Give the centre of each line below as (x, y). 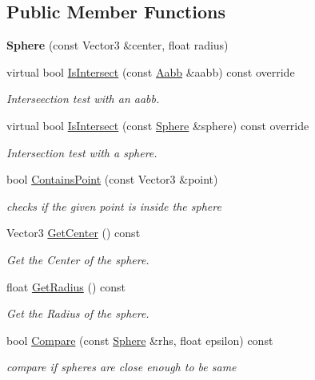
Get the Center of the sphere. (78, 259)
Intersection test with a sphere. (82, 152)
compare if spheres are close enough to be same (122, 367)
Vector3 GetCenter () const (74, 233)
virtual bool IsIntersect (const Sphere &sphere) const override (158, 125)
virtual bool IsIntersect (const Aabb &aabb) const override (151, 71)
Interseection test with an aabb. (83, 99)
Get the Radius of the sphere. (78, 313)
